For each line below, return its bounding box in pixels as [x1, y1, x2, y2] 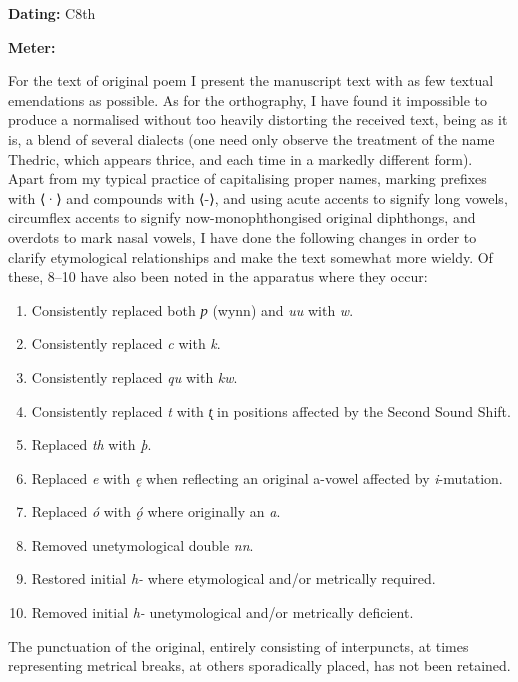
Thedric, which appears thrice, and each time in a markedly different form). [8, 148, 473, 169]
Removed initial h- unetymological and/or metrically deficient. [31, 602, 414, 623]
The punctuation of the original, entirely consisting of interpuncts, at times [8, 635, 469, 656]
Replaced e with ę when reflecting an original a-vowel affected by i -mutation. [31, 467, 503, 488]
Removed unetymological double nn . [31, 534, 254, 555]
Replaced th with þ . [31, 434, 152, 455]
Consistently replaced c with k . [31, 333, 221, 354]
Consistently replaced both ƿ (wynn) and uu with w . [31, 299, 354, 320]
